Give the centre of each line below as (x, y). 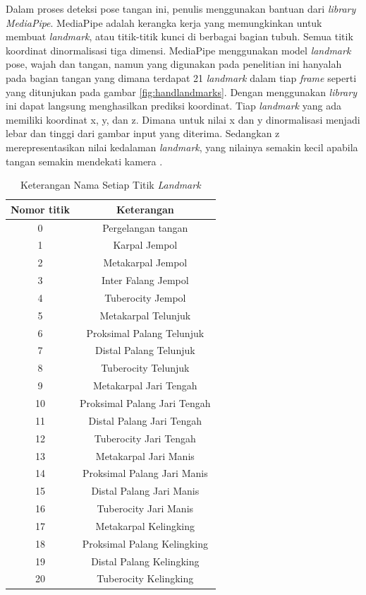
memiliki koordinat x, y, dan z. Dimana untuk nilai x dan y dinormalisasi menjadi (183, 119)
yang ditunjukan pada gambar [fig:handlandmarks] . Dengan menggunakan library (181, 92)
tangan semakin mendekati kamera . (84, 161)
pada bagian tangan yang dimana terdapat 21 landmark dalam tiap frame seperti (181, 77)
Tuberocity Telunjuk (145, 368)
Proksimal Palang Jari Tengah (145, 403)
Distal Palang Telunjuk (145, 350)
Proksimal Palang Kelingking (145, 543)
